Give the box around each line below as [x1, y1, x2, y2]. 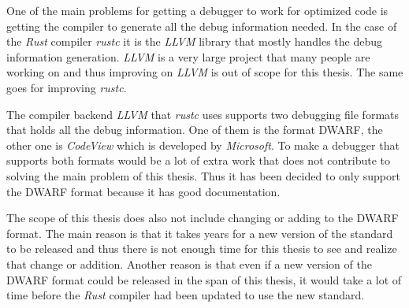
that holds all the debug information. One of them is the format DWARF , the [6, 121, 383, 138]
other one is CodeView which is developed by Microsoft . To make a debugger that [6, 136, 400, 153]
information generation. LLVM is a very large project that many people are [6, 48, 370, 65]
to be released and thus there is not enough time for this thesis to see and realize [6, 240, 397, 257]
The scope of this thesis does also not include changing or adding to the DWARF [6, 210, 399, 226]
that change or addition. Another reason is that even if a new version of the [6, 255, 372, 272]
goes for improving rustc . [6, 79, 127, 95]
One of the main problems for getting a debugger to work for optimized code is [6, 2, 389, 18]
